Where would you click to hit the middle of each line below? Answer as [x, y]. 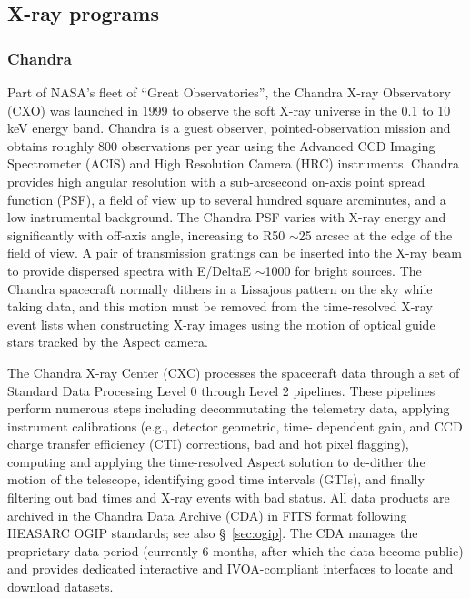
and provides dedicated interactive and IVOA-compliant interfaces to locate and [230, 569]
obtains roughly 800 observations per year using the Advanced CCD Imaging [221, 145]
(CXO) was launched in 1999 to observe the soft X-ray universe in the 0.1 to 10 [229, 110]
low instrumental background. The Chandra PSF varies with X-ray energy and [227, 217]
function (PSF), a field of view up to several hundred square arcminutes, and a [227, 199]
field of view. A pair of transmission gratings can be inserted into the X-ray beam [235, 253]
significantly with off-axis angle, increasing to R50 [146, 234]
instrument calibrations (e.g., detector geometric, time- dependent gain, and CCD [235, 426]
